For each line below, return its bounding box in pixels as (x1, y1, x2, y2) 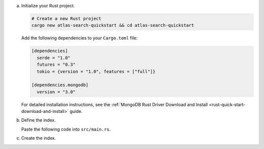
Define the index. (21, 117, 56, 123)
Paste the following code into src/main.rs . (21, 126, 111, 132)
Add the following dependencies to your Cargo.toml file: (21, 35, 138, 41)
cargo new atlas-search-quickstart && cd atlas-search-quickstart (31, 22, 194, 28)
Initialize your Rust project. (21, 3, 75, 8)
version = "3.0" (37, 89, 76, 94)
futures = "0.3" (37, 62, 76, 68)
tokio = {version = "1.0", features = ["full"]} (37, 69, 156, 74)
